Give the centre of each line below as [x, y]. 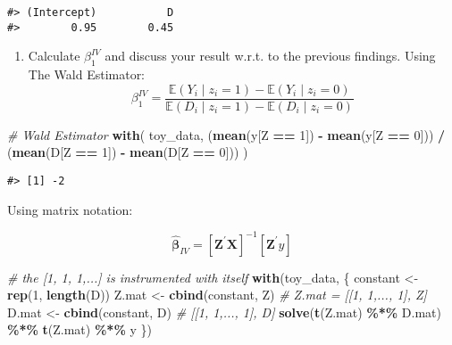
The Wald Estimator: [87, 74]
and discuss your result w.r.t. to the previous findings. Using [270, 56]
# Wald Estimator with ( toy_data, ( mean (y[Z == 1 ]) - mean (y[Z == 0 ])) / [226, 134]
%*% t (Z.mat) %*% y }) [80, 329]
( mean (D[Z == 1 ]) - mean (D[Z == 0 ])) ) [128, 152]
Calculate [54, 56]
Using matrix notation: [70, 209]
